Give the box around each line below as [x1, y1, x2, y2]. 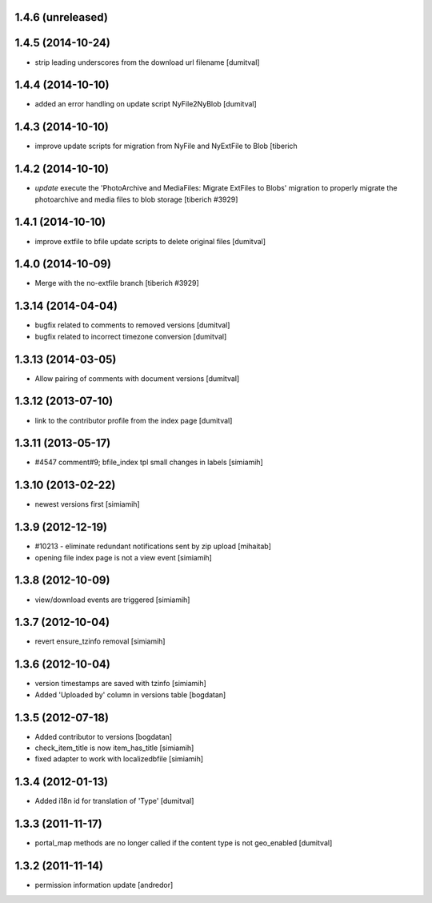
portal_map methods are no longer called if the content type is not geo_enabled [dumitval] [34, 838, 333, 848]
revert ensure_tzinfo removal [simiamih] [34, 636, 166, 646]
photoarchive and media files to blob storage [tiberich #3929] [34, 195, 238, 204]
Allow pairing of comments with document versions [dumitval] [34, 373, 240, 383]
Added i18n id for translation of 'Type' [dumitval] [34, 797, 194, 806]
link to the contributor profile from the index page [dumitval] [34, 415, 233, 425]
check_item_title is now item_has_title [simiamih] [34, 743, 194, 752]
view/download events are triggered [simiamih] [34, 595, 190, 604]
